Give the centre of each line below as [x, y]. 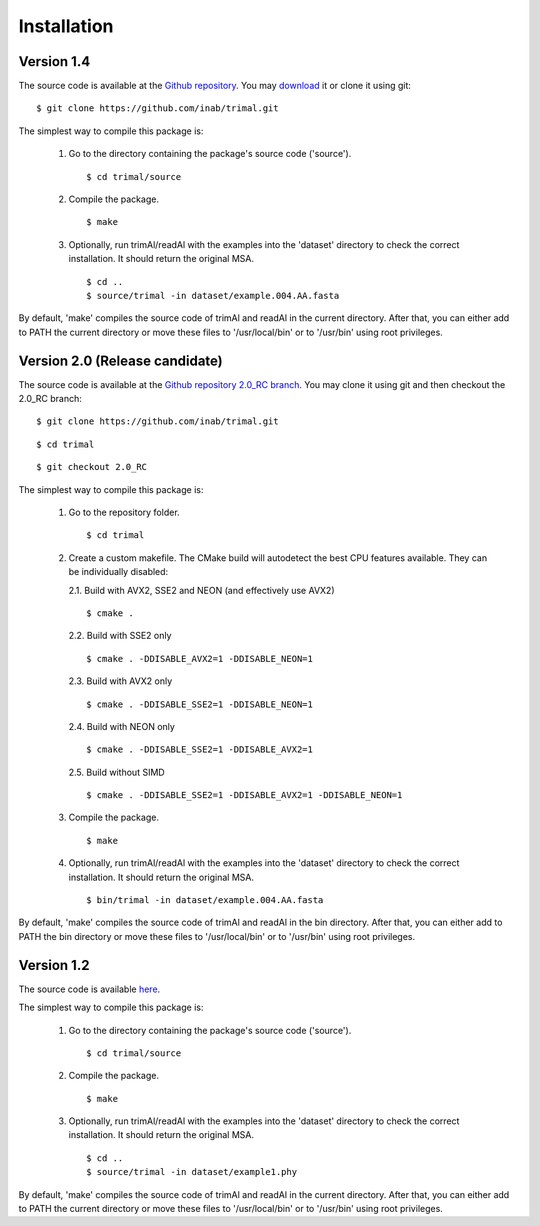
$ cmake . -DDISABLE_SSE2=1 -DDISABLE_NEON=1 [200, 704]
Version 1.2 [54, 965]
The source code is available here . [89, 989]
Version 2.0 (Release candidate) [121, 360]
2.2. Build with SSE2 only [120, 636]
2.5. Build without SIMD [116, 772]
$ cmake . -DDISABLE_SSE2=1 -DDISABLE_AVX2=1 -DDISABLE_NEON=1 [244, 795]
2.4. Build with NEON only [121, 726]
